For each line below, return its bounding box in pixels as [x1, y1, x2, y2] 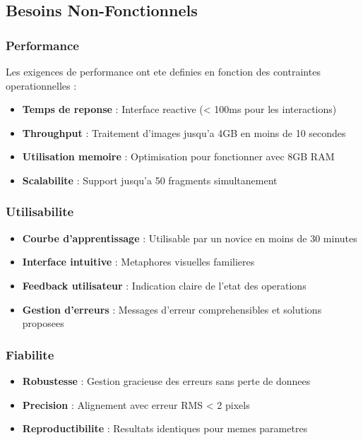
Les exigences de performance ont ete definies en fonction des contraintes [6, 64, 321, 78]
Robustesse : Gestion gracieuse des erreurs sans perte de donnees [22, 373, 311, 388]
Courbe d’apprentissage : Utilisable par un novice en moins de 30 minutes [22, 230, 357, 245]
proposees [22, 316, 64, 331]
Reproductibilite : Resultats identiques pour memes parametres [22, 421, 308, 436]
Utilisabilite [6, 203, 74, 220]
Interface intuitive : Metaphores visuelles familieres [22, 254, 255, 269]
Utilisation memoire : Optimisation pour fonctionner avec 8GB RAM [22, 149, 335, 164]
